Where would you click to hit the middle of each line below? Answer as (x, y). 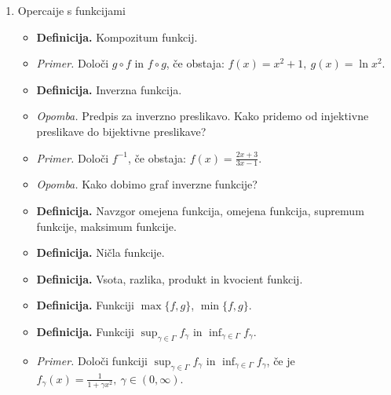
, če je (281, 360)
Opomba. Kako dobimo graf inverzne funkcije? (147, 184)
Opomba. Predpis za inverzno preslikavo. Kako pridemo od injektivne (203, 116)
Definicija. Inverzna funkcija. (109, 89)
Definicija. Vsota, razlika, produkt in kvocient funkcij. (170, 278)
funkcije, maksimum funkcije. (106, 226)
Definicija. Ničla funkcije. (100, 252)
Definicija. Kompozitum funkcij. (117, 37)
